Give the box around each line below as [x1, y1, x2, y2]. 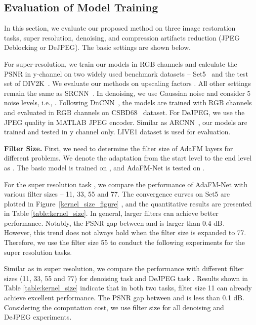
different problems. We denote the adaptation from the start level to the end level [4, 153, 252, 163]
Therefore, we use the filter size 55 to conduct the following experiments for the [4, 237, 245, 247]
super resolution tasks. [4, 246, 72, 257]
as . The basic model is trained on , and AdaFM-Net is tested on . [4, 162, 205, 172]
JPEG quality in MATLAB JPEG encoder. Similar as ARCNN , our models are [4, 117, 248, 127]
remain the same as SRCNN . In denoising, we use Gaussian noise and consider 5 [4, 87, 251, 98]
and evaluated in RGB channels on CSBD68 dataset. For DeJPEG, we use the [4, 107, 245, 117]
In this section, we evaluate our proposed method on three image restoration [4, 23, 236, 33]
